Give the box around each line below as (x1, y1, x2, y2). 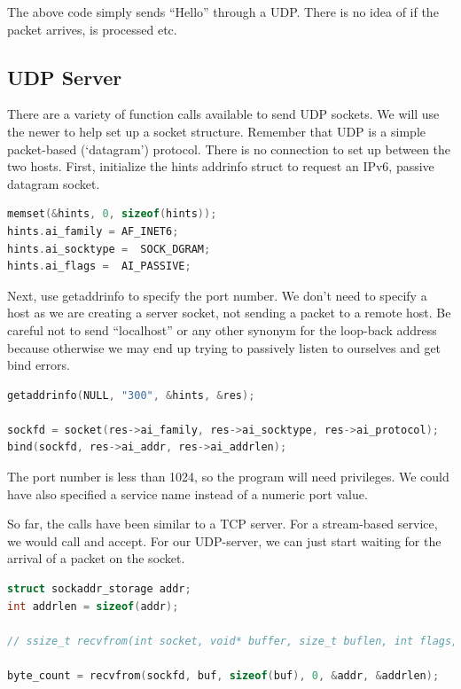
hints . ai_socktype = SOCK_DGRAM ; (7, 242, 211, 255)
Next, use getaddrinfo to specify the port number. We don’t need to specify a (7, 286, 427, 304)
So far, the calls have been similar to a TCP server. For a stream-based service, (7, 514, 438, 533)
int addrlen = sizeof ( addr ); (7, 599, 179, 613)
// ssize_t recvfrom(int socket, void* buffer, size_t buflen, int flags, (7, 634, 458, 647)
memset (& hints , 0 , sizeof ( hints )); (7, 207, 217, 221)
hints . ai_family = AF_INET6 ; (7, 224, 179, 238)
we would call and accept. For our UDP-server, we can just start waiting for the (7, 531, 441, 550)
